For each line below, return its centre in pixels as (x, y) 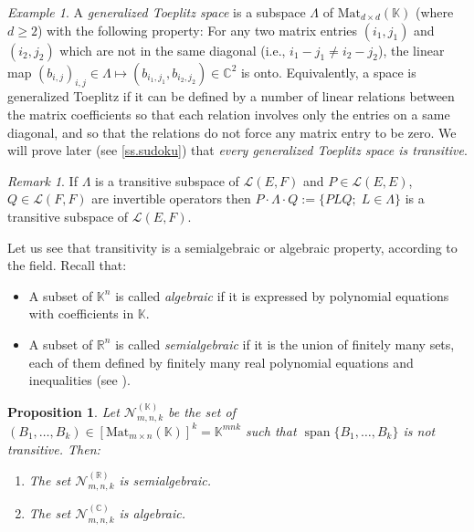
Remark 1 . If (42, 180)
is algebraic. (153, 513)
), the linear (411, 50)
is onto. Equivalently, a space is (328, 72)
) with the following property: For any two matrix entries (197, 30)
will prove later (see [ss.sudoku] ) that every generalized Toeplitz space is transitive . (237, 150)
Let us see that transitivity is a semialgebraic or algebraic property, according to (232, 247)
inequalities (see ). (79, 380)
